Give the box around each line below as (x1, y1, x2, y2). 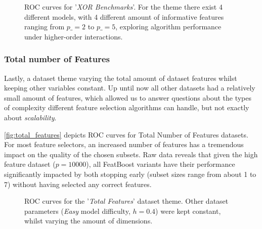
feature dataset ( (4, 159, 56, 169)
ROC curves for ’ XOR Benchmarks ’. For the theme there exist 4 (24, 2, 223, 12)
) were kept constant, (155, 205, 221, 216)
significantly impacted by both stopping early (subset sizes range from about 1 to (4, 168, 256, 179)
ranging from (24, 21, 65, 32)
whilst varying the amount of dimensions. (24, 215, 153, 226)
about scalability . (4, 112, 57, 122)
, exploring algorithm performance (115, 21, 222, 32)
